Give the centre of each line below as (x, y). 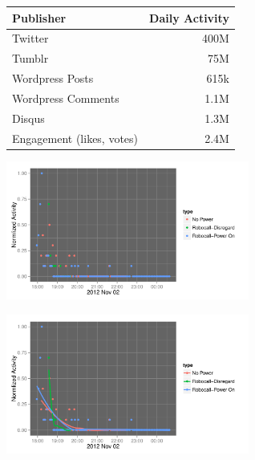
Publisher (39, 17)
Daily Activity (189, 17)
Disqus (28, 118)
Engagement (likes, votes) (75, 138)
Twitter (30, 38)
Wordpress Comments (66, 98)
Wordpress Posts (53, 78)
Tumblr (30, 58)
